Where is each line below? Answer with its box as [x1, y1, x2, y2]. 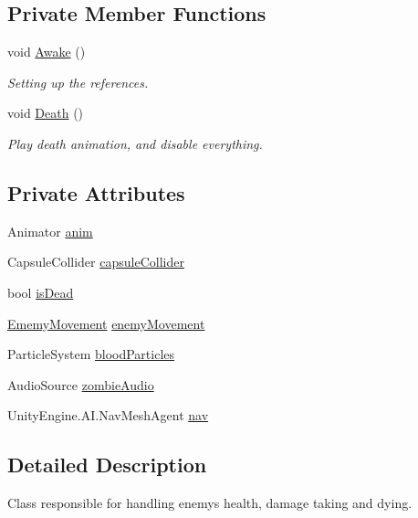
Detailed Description [7, 450, 207, 479]
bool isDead [7, 282, 74, 301]
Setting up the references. [7, 72, 149, 91]
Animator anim [7, 221, 93, 240]
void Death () [7, 103, 84, 122]
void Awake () [7, 42, 86, 61]
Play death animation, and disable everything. [7, 133, 263, 153]
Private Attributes [7, 178, 185, 206]
